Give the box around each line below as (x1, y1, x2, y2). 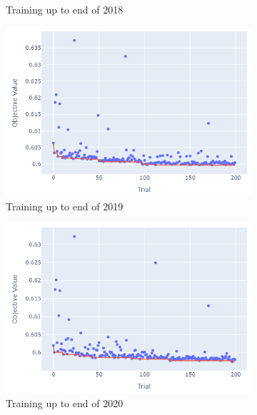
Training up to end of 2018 (6, 2, 124, 16)
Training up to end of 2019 (6, 198, 124, 213)
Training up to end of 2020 (6, 395, 124, 410)
